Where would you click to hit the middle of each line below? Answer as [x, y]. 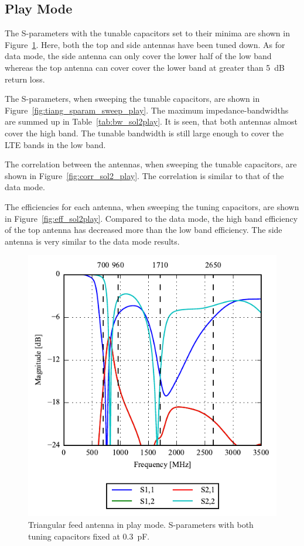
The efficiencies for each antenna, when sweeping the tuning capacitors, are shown [152, 206]
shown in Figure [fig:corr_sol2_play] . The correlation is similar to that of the [144, 175]
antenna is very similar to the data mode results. [92, 241]
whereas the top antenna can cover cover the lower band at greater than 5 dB [145, 67]
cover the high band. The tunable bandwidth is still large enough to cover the [144, 133]
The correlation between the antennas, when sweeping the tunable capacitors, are [151, 164]
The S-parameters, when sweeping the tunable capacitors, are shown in [132, 99]
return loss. [25, 79]
